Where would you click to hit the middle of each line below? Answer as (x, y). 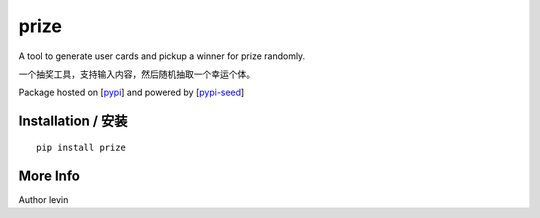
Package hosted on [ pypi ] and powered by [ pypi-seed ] (131, 92)
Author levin (43, 199)
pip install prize (81, 147)
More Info (49, 175)
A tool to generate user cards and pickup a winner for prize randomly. (162, 56)
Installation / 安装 (73, 121)
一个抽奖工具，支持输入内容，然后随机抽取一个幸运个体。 (136, 74)
